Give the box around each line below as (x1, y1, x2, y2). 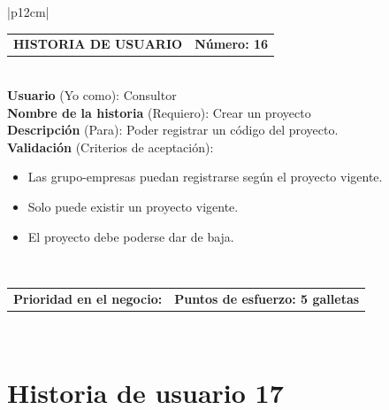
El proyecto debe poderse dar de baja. (27, 227, 234, 245)
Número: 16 (194, 35, 269, 53)
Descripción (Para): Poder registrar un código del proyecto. (7, 120, 339, 139)
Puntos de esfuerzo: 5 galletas (174, 289, 360, 307)
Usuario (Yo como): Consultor (7, 86, 177, 104)
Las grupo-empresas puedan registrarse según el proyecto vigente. (27, 167, 383, 186)
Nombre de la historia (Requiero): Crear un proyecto (7, 103, 311, 121)
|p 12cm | (7, 3, 50, 20)
